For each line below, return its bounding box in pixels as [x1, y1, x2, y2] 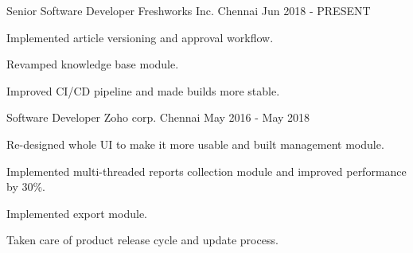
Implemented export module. [6, 204, 147, 221]
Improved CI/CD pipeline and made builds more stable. [6, 82, 280, 99]
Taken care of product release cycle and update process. [6, 232, 279, 248]
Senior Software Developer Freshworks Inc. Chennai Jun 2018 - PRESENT [6, 2, 371, 18]
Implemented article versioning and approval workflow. [6, 29, 274, 45]
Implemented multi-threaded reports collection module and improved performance [6, 162, 407, 179]
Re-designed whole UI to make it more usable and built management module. [6, 135, 384, 152]
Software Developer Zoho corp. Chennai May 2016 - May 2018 [6, 109, 310, 126]
